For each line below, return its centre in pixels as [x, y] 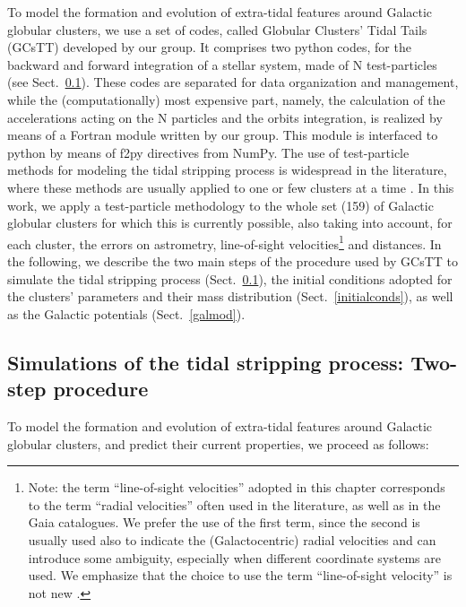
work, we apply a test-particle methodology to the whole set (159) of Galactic [220, 205]
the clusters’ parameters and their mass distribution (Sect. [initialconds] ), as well [230, 296]
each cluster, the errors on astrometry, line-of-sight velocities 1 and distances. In [224, 242]
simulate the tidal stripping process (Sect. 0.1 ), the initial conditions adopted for [230, 278]
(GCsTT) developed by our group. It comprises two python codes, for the [209, 47]
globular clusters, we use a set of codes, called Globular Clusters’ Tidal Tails [217, 29]
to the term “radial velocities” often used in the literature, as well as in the [234, 504]
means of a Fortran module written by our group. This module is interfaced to [223, 135]
